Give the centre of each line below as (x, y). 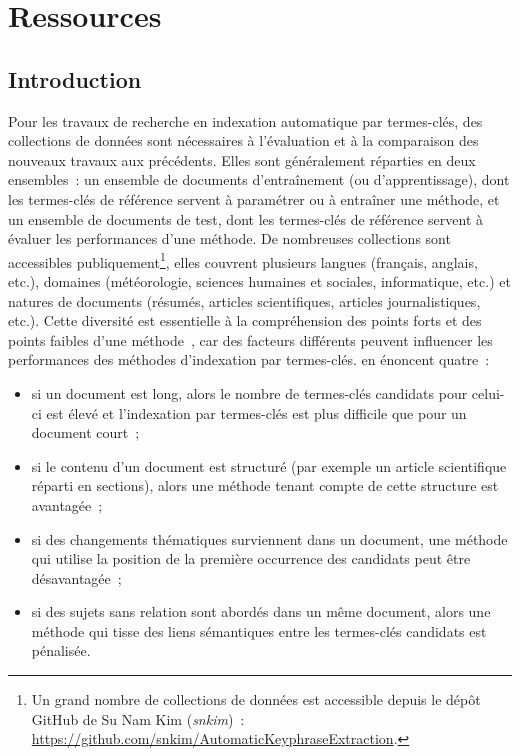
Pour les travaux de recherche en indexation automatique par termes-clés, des (245, 120)
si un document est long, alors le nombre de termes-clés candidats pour (249, 392)
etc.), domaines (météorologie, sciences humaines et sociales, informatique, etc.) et (259, 280)
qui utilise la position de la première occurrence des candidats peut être (251, 558)
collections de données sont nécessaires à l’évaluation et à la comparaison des (243, 140)
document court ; (85, 432)
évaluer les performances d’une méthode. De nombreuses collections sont (229, 238)
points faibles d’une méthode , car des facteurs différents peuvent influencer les (250, 339)
